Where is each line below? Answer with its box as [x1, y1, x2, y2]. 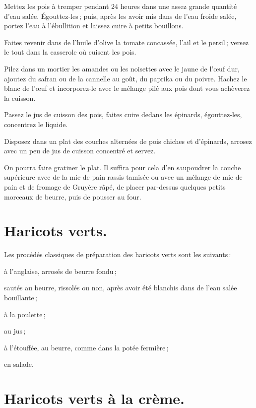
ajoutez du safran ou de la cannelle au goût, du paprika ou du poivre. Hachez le [4, 73, 247, 83]
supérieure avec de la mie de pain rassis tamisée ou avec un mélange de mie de [4, 172, 243, 182]
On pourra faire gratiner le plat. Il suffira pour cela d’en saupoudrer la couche [4, 162, 241, 172]
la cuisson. [4, 92, 36, 103]
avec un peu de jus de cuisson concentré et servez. [4, 145, 156, 156]
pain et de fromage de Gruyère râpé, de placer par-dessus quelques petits [4, 181, 226, 192]
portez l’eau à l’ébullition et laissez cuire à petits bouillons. [4, 20, 184, 31]
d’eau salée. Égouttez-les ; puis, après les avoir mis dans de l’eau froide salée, [4, 10, 237, 21]
